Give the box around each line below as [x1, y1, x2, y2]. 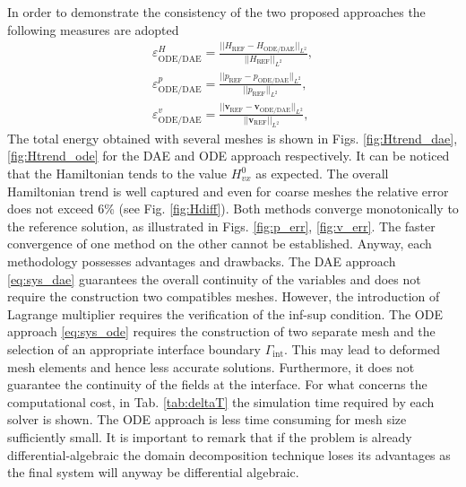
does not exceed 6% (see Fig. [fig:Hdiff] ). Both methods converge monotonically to [7, 199, 459, 218]
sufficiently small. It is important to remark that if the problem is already [7, 427, 412, 446]
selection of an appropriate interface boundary [7, 339, 261, 358]
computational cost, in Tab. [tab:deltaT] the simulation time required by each [7, 392, 435, 411]
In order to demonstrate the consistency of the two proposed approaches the [7, 3, 426, 21]
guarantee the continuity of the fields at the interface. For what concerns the [7, 375, 427, 394]
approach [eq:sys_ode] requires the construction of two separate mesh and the [7, 322, 436, 341]
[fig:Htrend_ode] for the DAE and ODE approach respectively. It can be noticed [7, 146, 450, 165]
